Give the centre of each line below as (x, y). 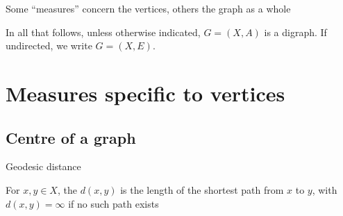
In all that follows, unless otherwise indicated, (103, 32)
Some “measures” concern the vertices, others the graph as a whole (148, 8)
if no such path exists (114, 203)
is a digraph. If (295, 32)
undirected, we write (49, 45)
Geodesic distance (43, 166)
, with (325, 189)
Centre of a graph (71, 137)
